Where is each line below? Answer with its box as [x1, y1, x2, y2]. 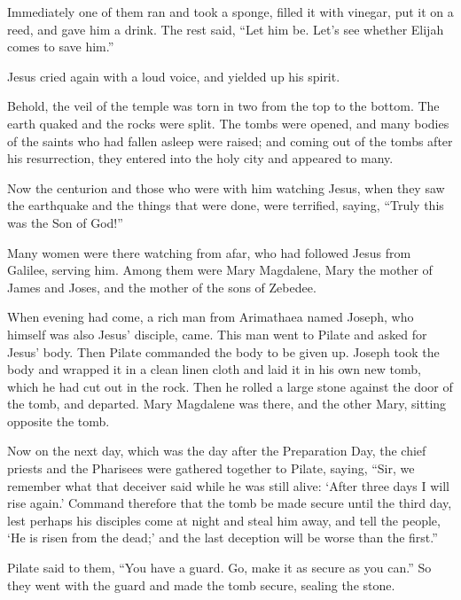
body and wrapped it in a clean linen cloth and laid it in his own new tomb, [7, 360, 421, 378]
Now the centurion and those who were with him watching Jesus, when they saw [7, 178, 445, 197]
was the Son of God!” [7, 213, 123, 231]
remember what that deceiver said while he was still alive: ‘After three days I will [7, 476, 449, 495]
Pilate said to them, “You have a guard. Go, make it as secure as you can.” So [7, 558, 432, 577]
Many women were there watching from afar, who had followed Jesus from [7, 243, 411, 261]
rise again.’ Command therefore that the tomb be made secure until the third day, [7, 494, 452, 512]
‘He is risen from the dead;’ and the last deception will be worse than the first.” [7, 528, 438, 547]
